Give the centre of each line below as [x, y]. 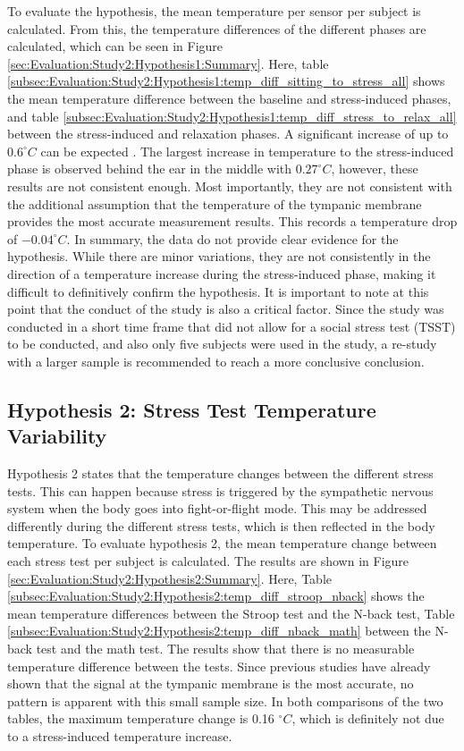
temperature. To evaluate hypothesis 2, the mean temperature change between [222, 543]
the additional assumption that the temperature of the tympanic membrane [215, 203]
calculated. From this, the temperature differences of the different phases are [217, 28]
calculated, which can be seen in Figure [115, 46]
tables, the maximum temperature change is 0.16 [141, 718]
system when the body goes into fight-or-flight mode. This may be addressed [217, 508]
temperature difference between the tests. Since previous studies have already [219, 666]
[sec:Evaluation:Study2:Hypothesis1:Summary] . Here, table [168, 63]
